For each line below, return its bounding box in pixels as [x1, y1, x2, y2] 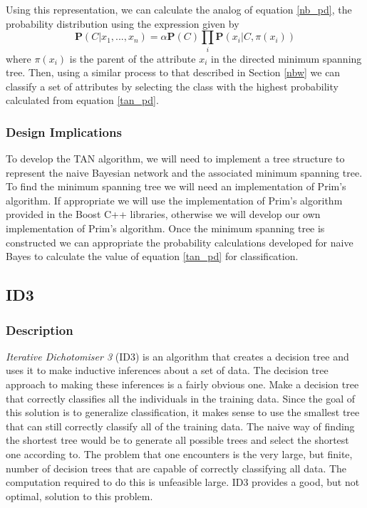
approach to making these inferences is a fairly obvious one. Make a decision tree [6, 377, 359, 392]
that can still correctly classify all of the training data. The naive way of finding [6, 418, 355, 433]
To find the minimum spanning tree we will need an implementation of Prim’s [6, 179, 346, 194]
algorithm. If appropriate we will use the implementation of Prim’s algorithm [6, 192, 343, 207]
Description [6, 321, 73, 338]
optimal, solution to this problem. [6, 488, 153, 503]
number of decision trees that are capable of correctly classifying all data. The [6, 460, 347, 475]
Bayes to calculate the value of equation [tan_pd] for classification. [6, 249, 299, 264]
